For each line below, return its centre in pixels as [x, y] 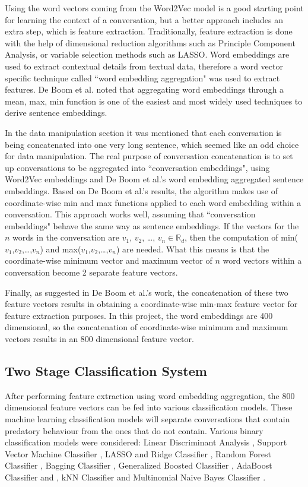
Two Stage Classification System [106, 371]
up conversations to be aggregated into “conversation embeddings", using [137, 167]
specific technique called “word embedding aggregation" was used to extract [142, 78]
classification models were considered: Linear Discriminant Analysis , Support [146, 442]
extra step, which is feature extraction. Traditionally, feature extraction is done [149, 31]
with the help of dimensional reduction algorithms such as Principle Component [150, 42]
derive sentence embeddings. [56, 113]
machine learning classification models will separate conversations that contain [147, 419]
